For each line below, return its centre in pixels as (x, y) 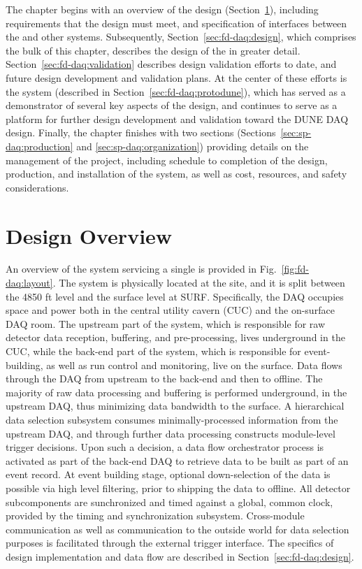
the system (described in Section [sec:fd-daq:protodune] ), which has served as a (176, 91)
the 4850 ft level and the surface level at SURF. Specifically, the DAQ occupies (175, 296)
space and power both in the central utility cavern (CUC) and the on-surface (170, 310)
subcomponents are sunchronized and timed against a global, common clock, (169, 502)
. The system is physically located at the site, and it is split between (199, 283)
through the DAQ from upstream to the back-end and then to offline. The (164, 379)
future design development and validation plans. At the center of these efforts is (176, 77)
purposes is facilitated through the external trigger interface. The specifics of (170, 543)
